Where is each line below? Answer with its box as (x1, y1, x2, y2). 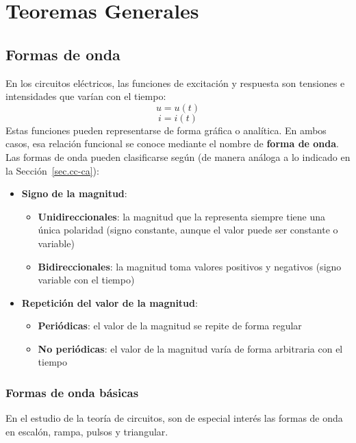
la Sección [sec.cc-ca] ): (5, 163, 99, 177)
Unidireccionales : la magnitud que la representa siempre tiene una (38, 209, 325, 223)
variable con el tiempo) (38, 273, 135, 287)
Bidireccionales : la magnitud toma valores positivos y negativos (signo (38, 259, 342, 273)
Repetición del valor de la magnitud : (21, 295, 198, 309)
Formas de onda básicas (5, 384, 139, 401)
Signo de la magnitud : (21, 186, 127, 201)
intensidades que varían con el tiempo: (5, 89, 166, 103)
